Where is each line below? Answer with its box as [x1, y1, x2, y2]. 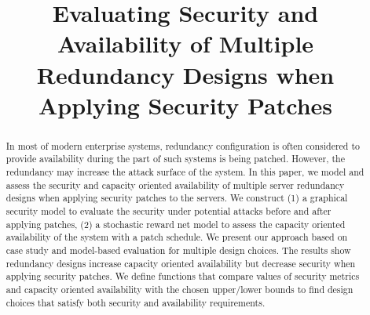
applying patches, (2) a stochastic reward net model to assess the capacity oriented [5, 217, 346, 230]
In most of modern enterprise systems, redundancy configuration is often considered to [5, 139, 360, 152]
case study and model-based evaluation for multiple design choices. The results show [5, 243, 351, 256]
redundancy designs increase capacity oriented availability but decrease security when [5, 256, 356, 270]
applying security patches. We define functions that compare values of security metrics [5, 270, 360, 283]
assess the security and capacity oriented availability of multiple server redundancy [5, 178, 345, 191]
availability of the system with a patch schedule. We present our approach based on [5, 230, 348, 244]
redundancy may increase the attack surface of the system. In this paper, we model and [5, 165, 365, 179]
